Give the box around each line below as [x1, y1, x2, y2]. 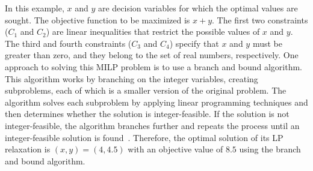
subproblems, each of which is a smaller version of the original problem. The [5, 84, 287, 97]
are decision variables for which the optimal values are [98, 2, 298, 14]
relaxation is [5, 143, 51, 155]
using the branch [239, 143, 301, 155]
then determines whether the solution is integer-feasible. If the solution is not [5, 107, 290, 120]
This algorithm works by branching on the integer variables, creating [5, 72, 258, 85]
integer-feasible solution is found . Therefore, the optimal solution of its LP [5, 131, 284, 143]
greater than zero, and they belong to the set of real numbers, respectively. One [5, 49, 299, 61]
